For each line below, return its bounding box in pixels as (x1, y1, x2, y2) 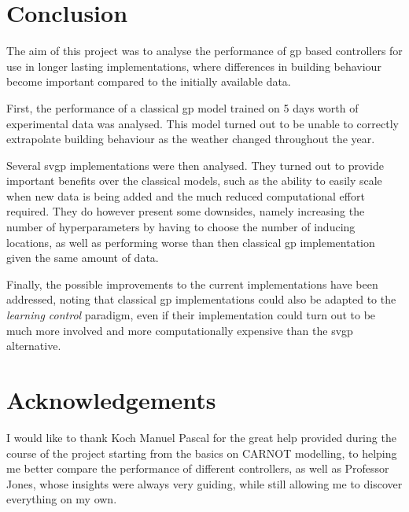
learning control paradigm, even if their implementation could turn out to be (6, 307, 376, 323)
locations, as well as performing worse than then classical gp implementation (6, 234, 375, 250)
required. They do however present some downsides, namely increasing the (6, 203, 365, 219)
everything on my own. (6, 491, 117, 507)
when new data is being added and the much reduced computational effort (6, 187, 365, 204)
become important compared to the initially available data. (6, 73, 291, 90)
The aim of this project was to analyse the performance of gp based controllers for (6, 42, 403, 59)
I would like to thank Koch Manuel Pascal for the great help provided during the (6, 429, 396, 445)
